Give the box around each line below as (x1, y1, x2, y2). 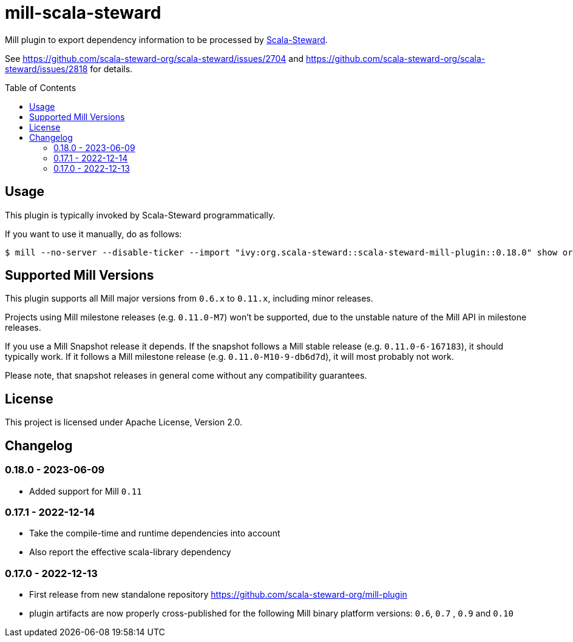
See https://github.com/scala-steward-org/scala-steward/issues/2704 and (5, 53, 304, 64)
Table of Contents (5, 82, 76, 93)
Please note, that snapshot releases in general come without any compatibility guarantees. (5, 370, 367, 381)
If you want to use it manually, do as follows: (5, 228, 182, 239)
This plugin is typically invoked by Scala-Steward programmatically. (5, 209, 276, 220)
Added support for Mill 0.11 (29, 485, 142, 496)
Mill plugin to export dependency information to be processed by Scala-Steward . (5, 34, 328, 45)
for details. (90, 63, 133, 74)
